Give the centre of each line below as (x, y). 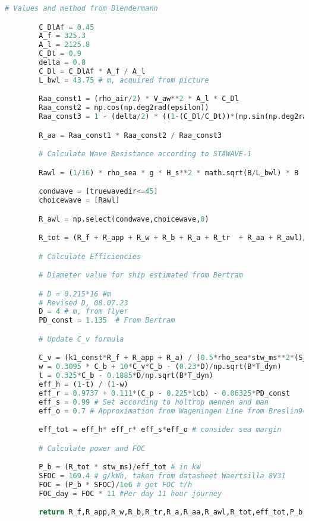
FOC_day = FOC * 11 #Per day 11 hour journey (130, 493)
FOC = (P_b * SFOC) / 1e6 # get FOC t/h (116, 485)
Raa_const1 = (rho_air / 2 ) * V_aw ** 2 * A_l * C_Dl (139, 99)
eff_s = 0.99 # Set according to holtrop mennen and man (154, 402)
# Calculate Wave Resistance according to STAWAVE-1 (145, 154)
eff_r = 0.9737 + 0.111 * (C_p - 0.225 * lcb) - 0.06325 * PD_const (164, 393)
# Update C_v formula (81, 339)
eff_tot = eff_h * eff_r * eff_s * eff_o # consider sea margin (160, 430)
